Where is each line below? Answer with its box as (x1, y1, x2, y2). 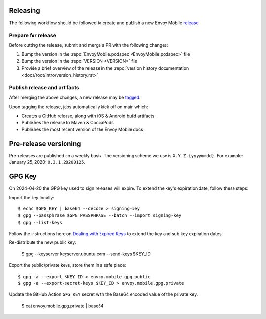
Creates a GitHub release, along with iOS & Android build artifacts (21, 113, 155, 119)
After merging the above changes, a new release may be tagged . (9, 94, 141, 101)
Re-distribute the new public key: (9, 239, 76, 245)
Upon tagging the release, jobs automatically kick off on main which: (9, 104, 148, 110)
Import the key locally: (9, 194, 54, 200)
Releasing (9, 6, 40, 15)
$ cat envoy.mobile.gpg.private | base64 (21, 303, 104, 309)
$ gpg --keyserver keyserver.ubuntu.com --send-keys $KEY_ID (21, 251, 151, 257)
